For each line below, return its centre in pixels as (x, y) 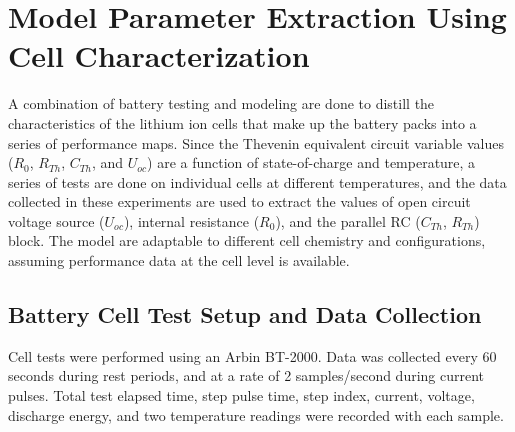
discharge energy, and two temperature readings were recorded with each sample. (256, 414)
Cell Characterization (159, 55)
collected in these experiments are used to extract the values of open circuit (239, 201)
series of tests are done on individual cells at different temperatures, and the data (257, 181)
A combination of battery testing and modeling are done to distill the (221, 103)
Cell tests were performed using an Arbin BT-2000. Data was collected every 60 (252, 355)
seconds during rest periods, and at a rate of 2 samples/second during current (246, 375)
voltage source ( (56, 220)
